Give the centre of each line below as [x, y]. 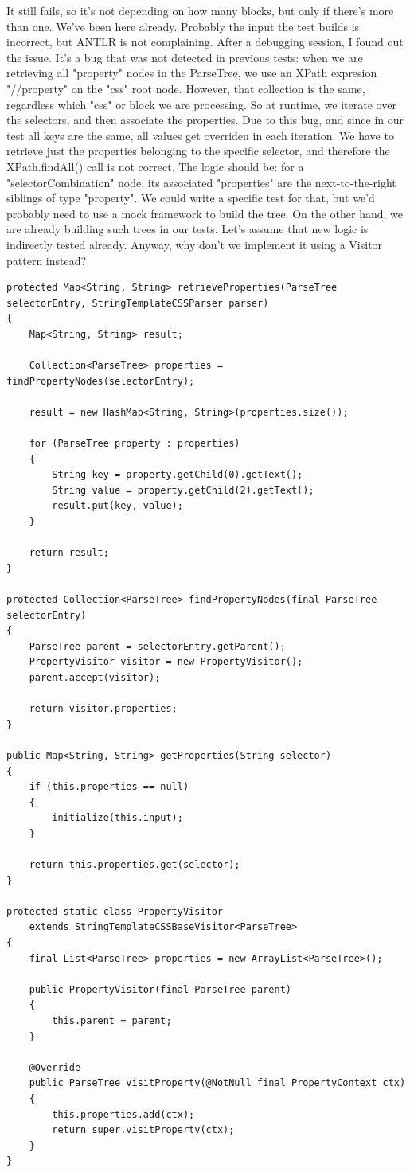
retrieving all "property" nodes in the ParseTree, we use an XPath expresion [192, 73]
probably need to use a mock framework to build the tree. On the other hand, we [205, 213]
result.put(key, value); [117, 506]
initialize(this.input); [117, 818]
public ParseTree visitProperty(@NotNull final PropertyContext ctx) [217, 1083]
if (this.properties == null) [109, 787]
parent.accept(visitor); [95, 677]
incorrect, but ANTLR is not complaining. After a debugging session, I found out [205, 42]
